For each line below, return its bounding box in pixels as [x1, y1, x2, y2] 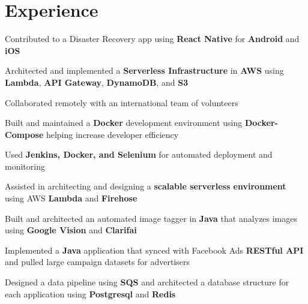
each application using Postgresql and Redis [5, 287, 176, 300]
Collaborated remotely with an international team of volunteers [5, 96, 238, 109]
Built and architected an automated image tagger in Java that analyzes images [5, 212, 297, 224]
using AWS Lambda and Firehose [5, 192, 137, 204]
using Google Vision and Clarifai [5, 224, 137, 236]
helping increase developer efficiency [46, 128, 179, 140]
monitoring [5, 159, 45, 172]
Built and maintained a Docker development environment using [5, 116, 243, 129]
